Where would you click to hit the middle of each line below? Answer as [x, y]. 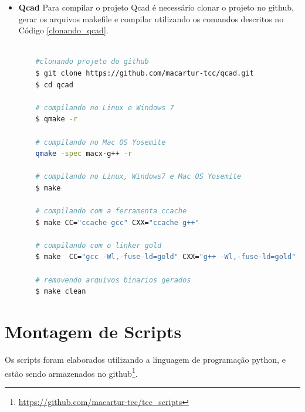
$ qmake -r [57, 119]
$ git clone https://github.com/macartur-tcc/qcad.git [145, 73]
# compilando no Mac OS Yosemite [101, 142]
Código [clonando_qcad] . [63, 30]
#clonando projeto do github [92, 62]
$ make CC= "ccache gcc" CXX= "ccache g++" [117, 222]
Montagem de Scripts [93, 331]
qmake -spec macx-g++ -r [84, 154]
